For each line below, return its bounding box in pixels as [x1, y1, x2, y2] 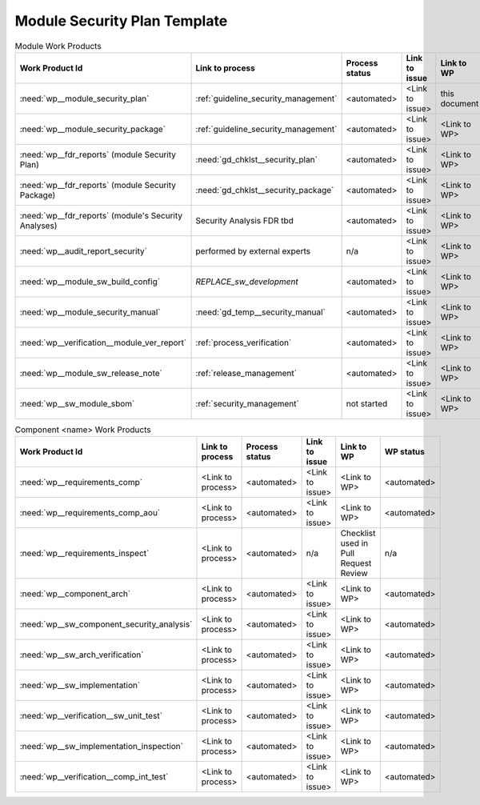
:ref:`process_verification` [195, 337, 292, 348]
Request [340, 558, 372, 569]
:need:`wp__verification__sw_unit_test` [19, 711, 163, 722]
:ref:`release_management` [195, 367, 298, 378]
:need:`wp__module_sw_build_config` [19, 276, 160, 287]
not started [346, 398, 388, 409]
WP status [384, 447, 426, 458]
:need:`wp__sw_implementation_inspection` [19, 741, 184, 752]
